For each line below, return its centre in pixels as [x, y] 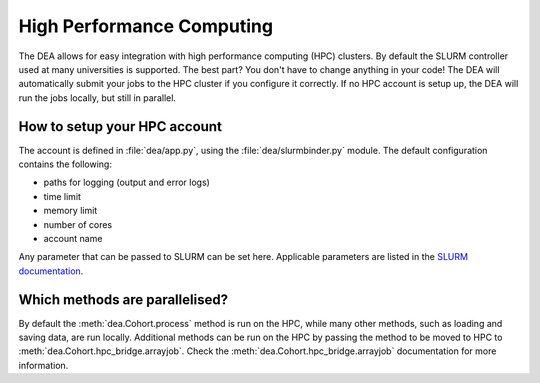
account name [73, 238]
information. [43, 365]
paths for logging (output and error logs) [126, 182]
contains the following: [65, 164]
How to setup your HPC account [120, 126]
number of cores [78, 224]
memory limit [70, 211]
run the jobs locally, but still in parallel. [97, 97]
